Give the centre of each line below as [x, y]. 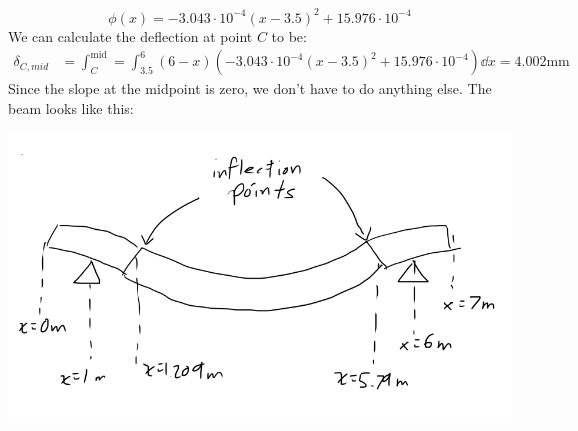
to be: [289, 35]
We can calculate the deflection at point [130, 35]
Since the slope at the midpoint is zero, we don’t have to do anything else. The [250, 88]
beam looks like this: [71, 107]
